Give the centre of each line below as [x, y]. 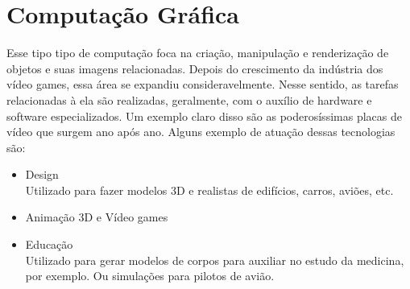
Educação [49, 244]
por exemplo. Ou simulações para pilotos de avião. [150, 276]
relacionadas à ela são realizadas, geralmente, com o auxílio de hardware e [189, 99]
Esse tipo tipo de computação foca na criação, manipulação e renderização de [198, 53]
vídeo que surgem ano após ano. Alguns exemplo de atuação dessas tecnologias [201, 132]
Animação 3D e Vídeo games [97, 217]
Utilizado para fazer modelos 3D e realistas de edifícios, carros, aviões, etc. [209, 190]
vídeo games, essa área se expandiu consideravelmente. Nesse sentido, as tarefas [203, 84]
